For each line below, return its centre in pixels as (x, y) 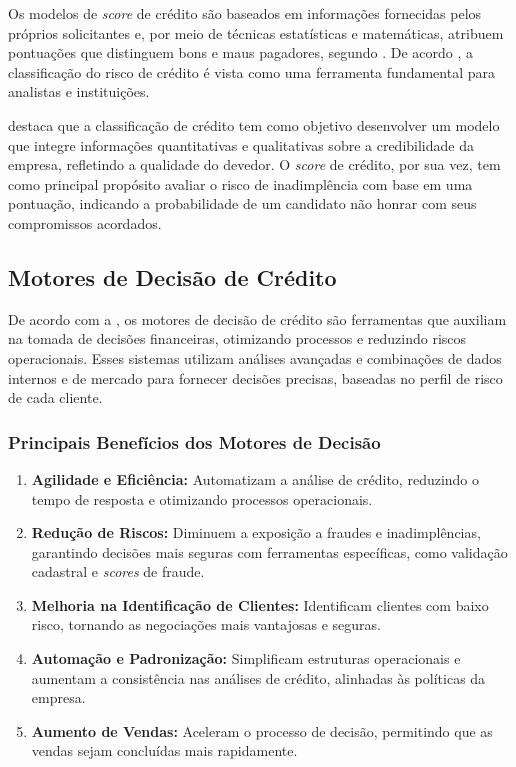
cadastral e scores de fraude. (118, 571)
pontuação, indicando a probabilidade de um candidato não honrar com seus (242, 203)
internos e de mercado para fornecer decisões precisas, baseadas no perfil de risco (255, 377)
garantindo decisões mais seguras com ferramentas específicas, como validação (269, 551)
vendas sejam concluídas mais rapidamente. (164, 750)
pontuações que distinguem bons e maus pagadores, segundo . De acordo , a (241, 52)
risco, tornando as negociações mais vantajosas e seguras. (206, 624)
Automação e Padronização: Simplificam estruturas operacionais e (246, 658)
